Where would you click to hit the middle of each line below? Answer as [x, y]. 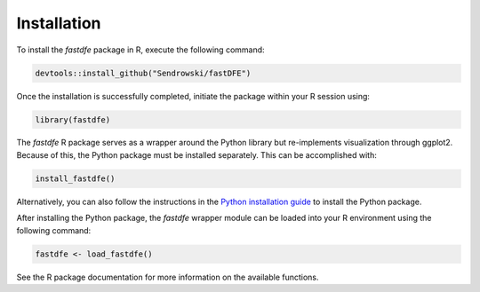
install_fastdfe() [75, 178]
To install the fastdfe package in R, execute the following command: [141, 50]
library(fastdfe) [73, 119]
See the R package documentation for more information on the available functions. [168, 277]
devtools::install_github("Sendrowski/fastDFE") [143, 73]
